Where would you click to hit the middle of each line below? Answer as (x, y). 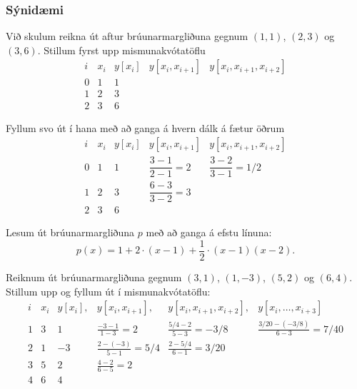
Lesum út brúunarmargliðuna (70, 232)
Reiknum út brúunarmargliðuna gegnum (94, 277)
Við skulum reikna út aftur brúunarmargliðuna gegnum (127, 36)
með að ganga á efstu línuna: (209, 232)
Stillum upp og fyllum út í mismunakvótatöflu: (108, 291)
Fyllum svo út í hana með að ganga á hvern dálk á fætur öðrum (145, 127)
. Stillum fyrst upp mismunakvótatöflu (121, 50)
